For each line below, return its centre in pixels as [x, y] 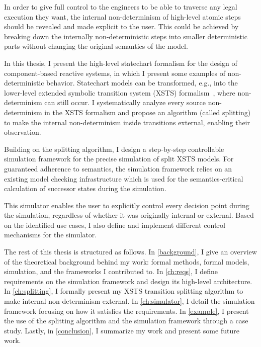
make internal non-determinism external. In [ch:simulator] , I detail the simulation [129, 301]
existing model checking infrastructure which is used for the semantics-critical [124, 178]
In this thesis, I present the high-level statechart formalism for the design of [121, 63]
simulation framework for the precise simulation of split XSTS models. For [119, 159]
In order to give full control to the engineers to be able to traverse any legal [121, 7]
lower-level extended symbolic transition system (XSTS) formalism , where [120, 92]
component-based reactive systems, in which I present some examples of [115, 73]
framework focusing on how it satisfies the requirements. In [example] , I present [126, 311]
